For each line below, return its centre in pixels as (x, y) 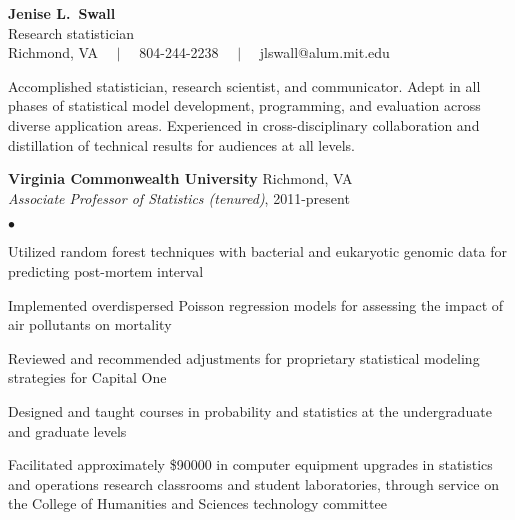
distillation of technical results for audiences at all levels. (181, 144)
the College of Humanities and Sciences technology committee (197, 503)
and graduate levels (67, 430)
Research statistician (71, 32)
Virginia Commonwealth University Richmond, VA (180, 178)
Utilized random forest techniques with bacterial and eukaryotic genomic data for (257, 251)
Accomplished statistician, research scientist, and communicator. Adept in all (244, 85)
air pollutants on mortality (90, 324)
